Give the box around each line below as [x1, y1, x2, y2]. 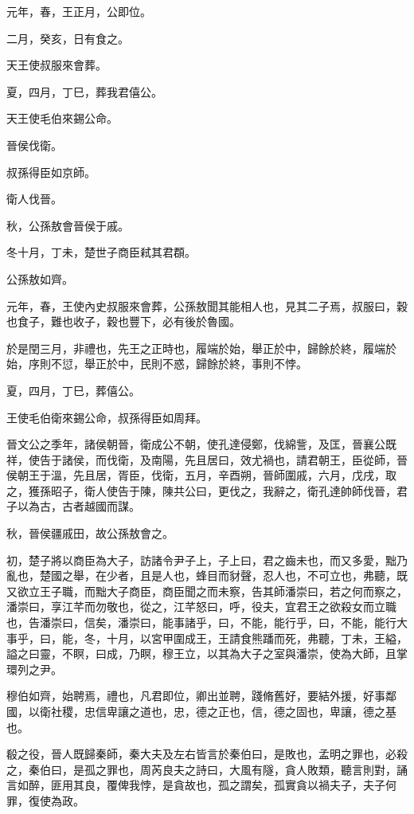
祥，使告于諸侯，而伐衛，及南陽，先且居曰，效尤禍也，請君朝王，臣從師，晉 [6, 451, 408, 468]
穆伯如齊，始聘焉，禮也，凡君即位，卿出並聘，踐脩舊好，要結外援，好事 [6, 687, 385, 704]
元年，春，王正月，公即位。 [6, 3, 151, 19]
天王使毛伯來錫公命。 [6, 110, 118, 127]
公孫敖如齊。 [6, 270, 73, 287]
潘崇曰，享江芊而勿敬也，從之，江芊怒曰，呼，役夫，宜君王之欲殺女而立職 [6, 598, 396, 615]
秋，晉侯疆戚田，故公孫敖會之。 [6, 525, 174, 542]
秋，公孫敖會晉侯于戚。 [6, 217, 129, 233]
